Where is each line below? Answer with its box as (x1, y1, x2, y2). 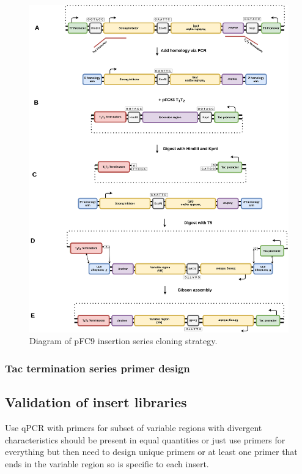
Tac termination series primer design (5, 360, 190, 375)
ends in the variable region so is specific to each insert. (5, 457, 209, 470)
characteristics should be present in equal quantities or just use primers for (5, 433, 285, 446)
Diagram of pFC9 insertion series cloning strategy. (29, 334, 218, 347)
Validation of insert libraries (5, 393, 187, 412)
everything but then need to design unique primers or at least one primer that (5, 445, 298, 458)
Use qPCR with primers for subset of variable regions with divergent (5, 421, 262, 434)
